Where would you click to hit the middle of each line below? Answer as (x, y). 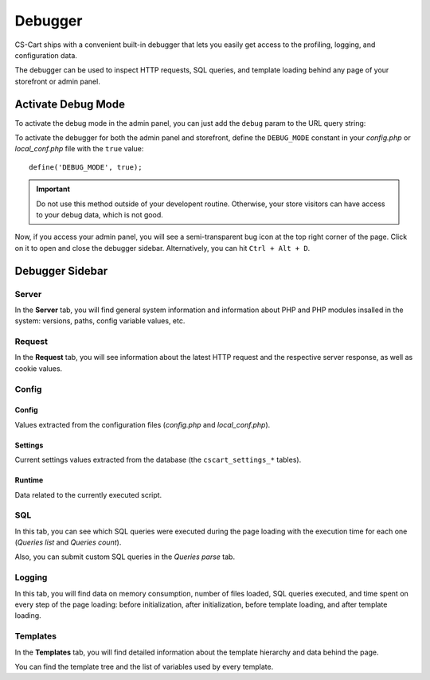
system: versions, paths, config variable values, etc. (100, 321)
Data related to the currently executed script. (88, 494)
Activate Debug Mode (70, 104)
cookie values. (39, 368)
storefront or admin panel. (58, 81)
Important (53, 189)
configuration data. (46, 55)
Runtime (29, 480)
